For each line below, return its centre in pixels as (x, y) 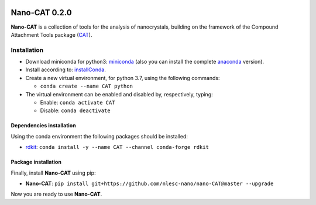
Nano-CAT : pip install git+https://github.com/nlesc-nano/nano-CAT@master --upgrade (150, 183)
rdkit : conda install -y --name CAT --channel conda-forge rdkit (117, 147)
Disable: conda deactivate (75, 110)
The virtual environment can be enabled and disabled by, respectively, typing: (119, 94)
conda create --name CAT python (86, 86)
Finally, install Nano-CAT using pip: (53, 173)
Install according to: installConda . (66, 70)
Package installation (36, 162)
